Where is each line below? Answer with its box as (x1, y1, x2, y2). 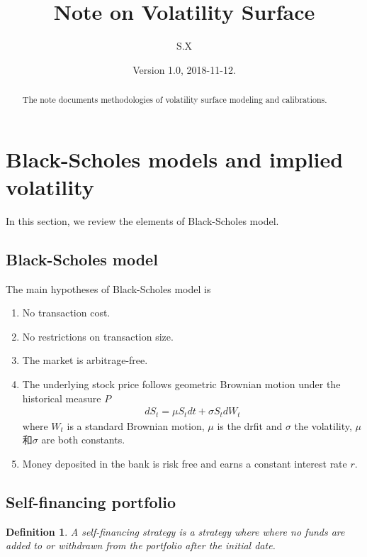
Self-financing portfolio (6, 490, 176, 512)
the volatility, (294, 418, 352, 433)
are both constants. (41, 432, 125, 447)
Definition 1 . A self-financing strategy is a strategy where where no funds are (6, 524, 345, 539)
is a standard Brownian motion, (67, 418, 205, 433)
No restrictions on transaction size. (22, 329, 174, 343)
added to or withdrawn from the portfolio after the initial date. (6, 538, 276, 553)
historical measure (22, 390, 101, 405)
